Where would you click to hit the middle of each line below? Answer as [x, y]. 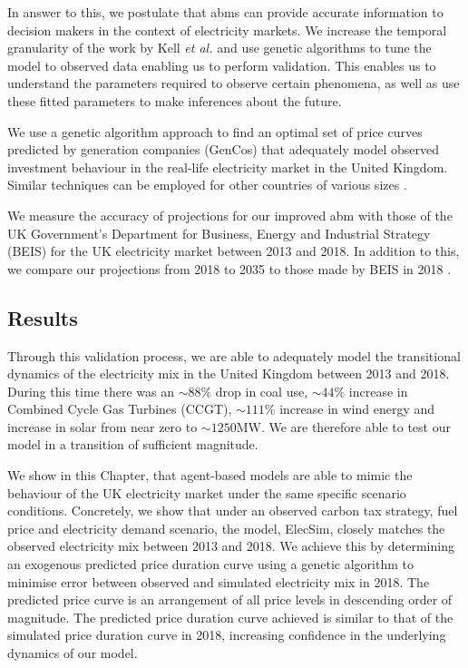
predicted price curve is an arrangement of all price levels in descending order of [230, 599]
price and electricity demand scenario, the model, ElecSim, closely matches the [226, 528]
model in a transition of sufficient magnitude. [133, 444]
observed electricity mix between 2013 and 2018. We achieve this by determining [231, 546]
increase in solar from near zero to [102, 426]
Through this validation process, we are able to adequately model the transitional [234, 355]
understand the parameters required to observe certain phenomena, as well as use [234, 83]
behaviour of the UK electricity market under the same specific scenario [207, 492]
